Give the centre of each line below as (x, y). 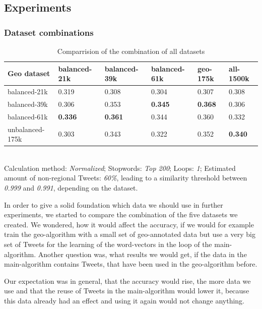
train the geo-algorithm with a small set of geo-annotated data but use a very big (130, 234)
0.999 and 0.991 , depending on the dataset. (71, 188)
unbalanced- (26, 129)
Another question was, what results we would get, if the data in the (142, 254)
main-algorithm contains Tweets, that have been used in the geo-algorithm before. (131, 264)
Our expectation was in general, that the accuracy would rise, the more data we (127, 281)
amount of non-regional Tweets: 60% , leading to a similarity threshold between (126, 178)
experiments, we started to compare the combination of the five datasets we (121, 214)
